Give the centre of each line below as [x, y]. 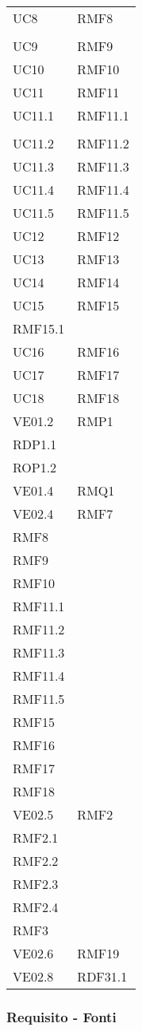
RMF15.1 [39, 328]
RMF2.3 [36, 884]
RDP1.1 [35, 444]
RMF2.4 [36, 907]
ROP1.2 [35, 467]
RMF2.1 [36, 837]
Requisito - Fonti [61, 1016]
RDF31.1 [102, 976]
